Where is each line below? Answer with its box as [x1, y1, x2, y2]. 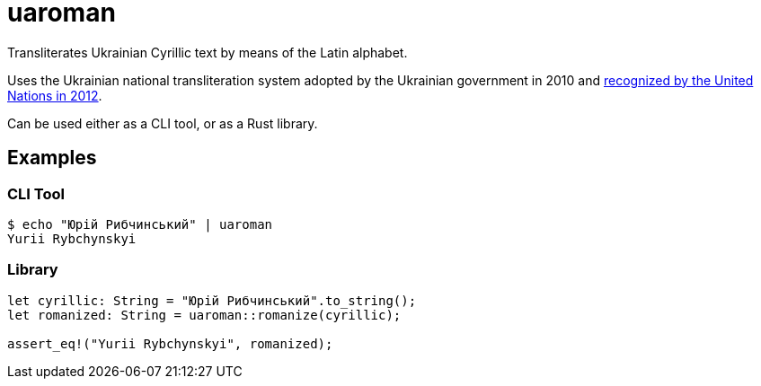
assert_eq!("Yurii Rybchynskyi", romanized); [7, 336, 333, 351]
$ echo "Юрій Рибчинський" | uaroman [7, 216, 273, 232]
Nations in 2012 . [7, 87, 102, 103]
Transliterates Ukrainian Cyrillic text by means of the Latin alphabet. [7, 44, 408, 60]
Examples [7, 146, 97, 170]
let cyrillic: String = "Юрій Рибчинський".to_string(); [7, 293, 417, 308]
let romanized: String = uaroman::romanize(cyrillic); [7, 307, 402, 322]
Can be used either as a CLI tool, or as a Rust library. [7, 115, 318, 131]
